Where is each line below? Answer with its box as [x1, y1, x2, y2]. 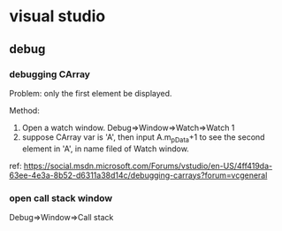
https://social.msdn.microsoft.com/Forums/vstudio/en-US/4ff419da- [23, 160, 272, 171]
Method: [9, 104, 40, 116]
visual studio [9, 6, 106, 27]
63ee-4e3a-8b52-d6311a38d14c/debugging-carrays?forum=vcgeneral [9, 170, 268, 181]
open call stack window [9, 192, 113, 204]
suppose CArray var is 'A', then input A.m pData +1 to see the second [21, 131, 265, 144]
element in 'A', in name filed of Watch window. [21, 143, 190, 154]
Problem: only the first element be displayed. [9, 88, 172, 98]
